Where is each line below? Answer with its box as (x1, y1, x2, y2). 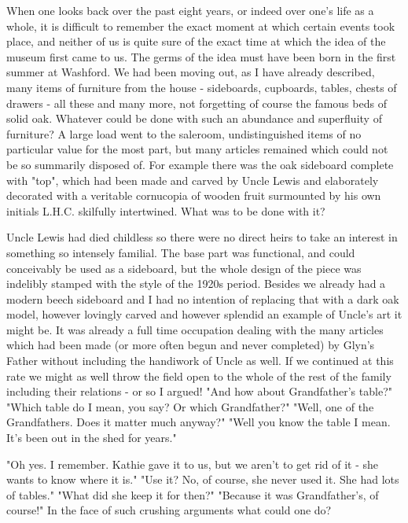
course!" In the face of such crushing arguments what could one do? (6, 502, 332, 518)
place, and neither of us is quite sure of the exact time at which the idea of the (6, 33, 386, 50)
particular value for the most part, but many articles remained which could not (6, 141, 388, 157)
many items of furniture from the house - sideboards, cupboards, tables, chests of (6, 79, 397, 95)
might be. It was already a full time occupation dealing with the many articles (6, 321, 384, 337)
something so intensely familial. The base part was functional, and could (6, 244, 355, 260)
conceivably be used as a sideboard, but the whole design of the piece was (6, 260, 362, 276)
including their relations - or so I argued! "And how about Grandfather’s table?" (6, 383, 392, 400)
